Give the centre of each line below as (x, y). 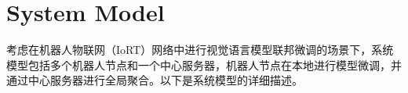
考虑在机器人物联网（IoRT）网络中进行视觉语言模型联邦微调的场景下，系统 (200, 50)
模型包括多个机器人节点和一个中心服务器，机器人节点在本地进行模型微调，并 (204, 64)
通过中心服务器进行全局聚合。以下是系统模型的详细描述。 (155, 80)
